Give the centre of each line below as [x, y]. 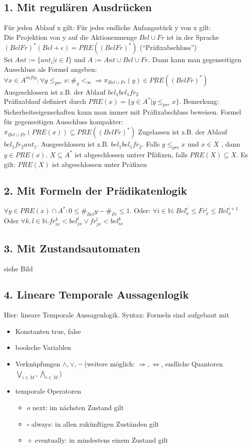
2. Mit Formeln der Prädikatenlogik [95, 190]
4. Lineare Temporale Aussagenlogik [96, 294]
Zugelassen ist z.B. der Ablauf [182, 132]
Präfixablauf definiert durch [45, 101]
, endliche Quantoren [192, 364]
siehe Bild [18, 268]
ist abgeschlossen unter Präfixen [99, 164]
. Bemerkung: [199, 101]
